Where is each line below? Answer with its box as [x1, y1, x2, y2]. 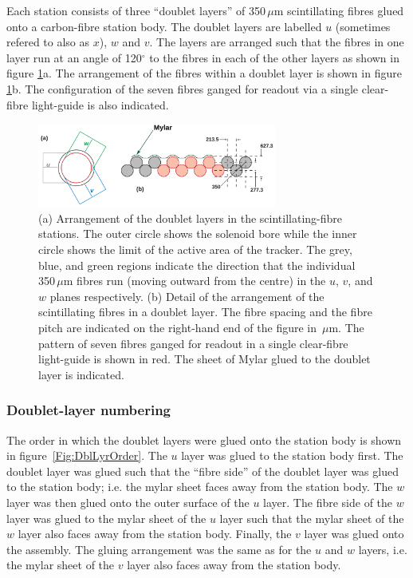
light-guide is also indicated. [31, 96, 169, 113]
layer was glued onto [304, 525, 404, 542]
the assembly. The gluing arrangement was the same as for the [6, 540, 312, 557]
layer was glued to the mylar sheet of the [6, 509, 206, 526]
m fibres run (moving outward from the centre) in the [63, 272, 326, 289]
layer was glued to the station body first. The [181, 447, 403, 464]
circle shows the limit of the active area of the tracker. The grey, [38, 240, 352, 257]
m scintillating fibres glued [273, 2, 404, 18]
